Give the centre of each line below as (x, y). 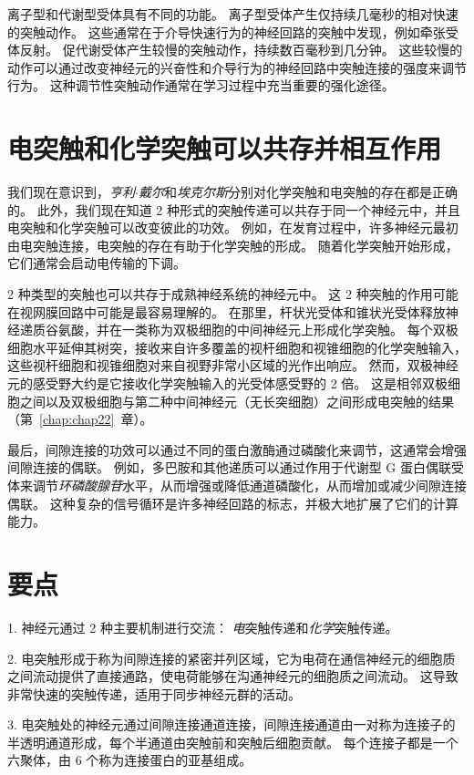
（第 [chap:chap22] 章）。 (80, 419)
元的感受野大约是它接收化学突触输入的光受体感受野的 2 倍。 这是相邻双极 (227, 383)
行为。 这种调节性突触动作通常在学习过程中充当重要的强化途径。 (201, 85)
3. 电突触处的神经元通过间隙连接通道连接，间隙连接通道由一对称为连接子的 (232, 724)
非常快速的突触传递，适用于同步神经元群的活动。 (154, 693)
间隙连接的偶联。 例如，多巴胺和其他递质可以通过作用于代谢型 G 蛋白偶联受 (236, 467)
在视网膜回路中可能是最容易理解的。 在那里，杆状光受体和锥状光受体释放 (227, 311)
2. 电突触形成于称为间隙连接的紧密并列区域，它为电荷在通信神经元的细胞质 (232, 658)
